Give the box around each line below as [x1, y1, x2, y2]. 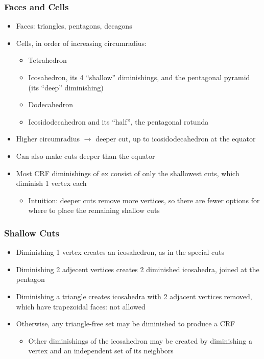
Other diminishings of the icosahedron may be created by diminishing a [28, 335, 252, 346]
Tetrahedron [28, 55, 67, 65]
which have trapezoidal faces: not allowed [16, 301, 146, 312]
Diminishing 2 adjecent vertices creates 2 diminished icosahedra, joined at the [16, 264, 259, 274]
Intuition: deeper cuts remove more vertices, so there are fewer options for [28, 195, 260, 205]
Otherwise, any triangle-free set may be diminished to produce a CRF [16, 318, 235, 329]
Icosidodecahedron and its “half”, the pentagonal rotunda [28, 116, 209, 127]
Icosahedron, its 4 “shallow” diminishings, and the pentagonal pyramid [28, 72, 250, 82]
